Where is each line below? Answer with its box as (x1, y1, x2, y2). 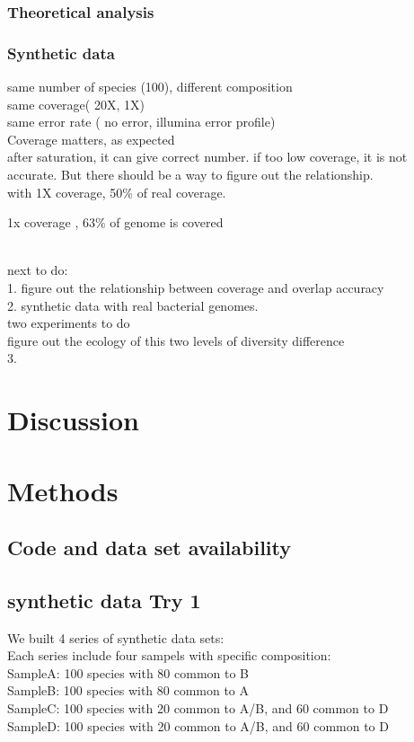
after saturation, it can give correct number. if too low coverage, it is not (7, 147, 408, 166)
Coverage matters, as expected (7, 129, 175, 148)
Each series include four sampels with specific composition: (7, 646, 331, 665)
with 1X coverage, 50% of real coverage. (7, 182, 226, 201)
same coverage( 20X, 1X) (7, 94, 145, 113)
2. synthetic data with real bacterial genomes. (7, 296, 259, 314)
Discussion (7, 402, 139, 438)
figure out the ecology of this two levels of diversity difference (7, 331, 345, 349)
